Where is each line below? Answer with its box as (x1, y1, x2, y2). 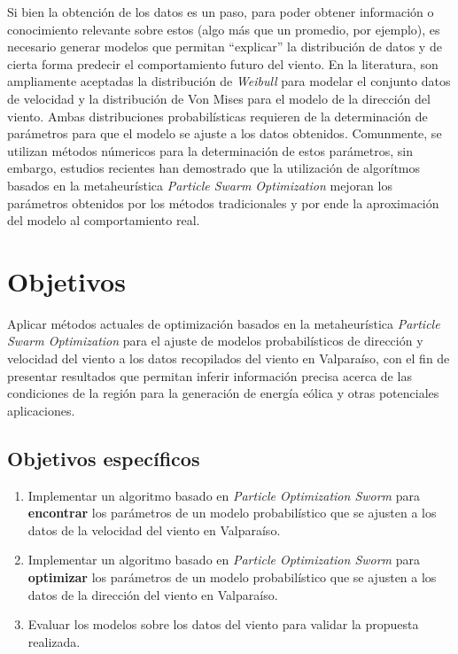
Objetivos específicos (7, 444, 200, 471)
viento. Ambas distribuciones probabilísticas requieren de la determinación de (7, 106, 428, 125)
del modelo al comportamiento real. (7, 211, 200, 230)
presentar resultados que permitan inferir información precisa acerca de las (7, 366, 412, 385)
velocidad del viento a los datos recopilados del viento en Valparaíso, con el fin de (7, 349, 450, 368)
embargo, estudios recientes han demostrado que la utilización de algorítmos (7, 159, 421, 177)
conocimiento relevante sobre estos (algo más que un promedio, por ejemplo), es (7, 19, 440, 38)
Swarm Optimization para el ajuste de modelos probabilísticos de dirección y (7, 331, 423, 350)
